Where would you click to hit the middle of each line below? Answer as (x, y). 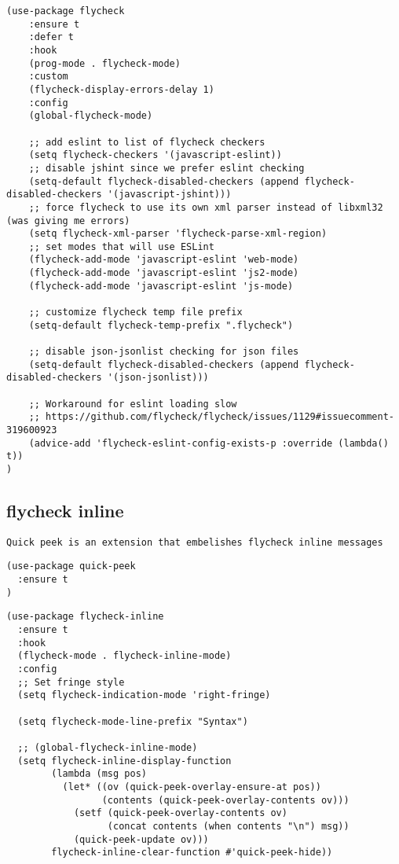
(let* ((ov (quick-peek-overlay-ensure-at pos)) (192, 787)
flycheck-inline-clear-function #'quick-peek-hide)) (192, 853)
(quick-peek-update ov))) (141, 839)
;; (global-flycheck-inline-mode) (108, 748)
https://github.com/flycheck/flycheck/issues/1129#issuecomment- (220, 417)
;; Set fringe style (71, 682)
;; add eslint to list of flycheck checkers (147, 142)
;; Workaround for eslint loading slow (133, 404)
